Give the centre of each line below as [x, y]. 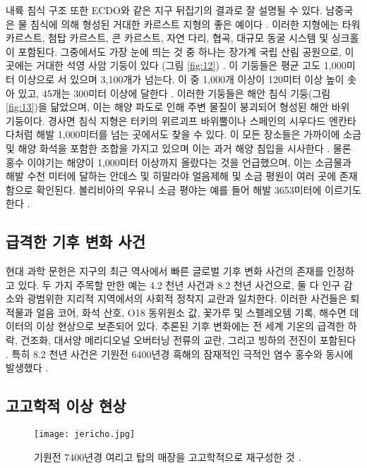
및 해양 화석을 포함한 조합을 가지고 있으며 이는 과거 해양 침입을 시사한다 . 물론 [179, 148]
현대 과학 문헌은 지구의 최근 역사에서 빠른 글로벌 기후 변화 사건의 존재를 [165, 271]
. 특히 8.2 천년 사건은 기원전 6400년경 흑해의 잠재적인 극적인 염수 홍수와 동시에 [180, 353]
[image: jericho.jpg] [85, 435]
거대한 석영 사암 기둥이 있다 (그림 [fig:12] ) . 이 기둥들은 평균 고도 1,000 [191, 65]
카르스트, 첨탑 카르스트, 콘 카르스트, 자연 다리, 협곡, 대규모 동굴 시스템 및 [167, 38]
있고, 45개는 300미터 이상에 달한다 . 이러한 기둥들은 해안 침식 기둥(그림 [174, 93]
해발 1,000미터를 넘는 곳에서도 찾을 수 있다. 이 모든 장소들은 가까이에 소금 [199, 134]
